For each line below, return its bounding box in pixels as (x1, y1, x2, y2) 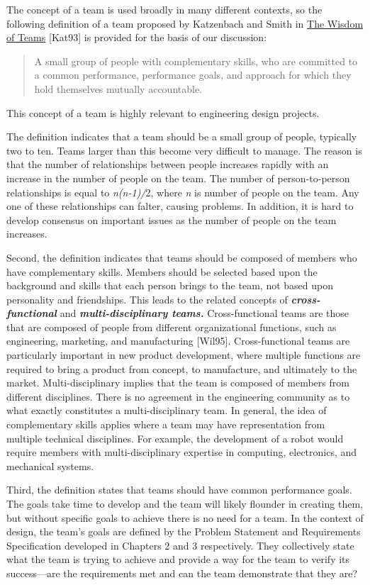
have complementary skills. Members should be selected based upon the (6, 264, 318, 279)
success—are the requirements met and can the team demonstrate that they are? (6, 565, 358, 580)
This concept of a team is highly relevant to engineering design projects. (6, 105, 320, 120)
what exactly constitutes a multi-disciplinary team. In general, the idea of (6, 403, 327, 418)
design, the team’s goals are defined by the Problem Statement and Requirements (6, 524, 361, 539)
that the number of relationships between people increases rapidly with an (6, 157, 329, 172)
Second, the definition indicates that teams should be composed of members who (6, 250, 357, 264)
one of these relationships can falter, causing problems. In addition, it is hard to (6, 199, 354, 213)
